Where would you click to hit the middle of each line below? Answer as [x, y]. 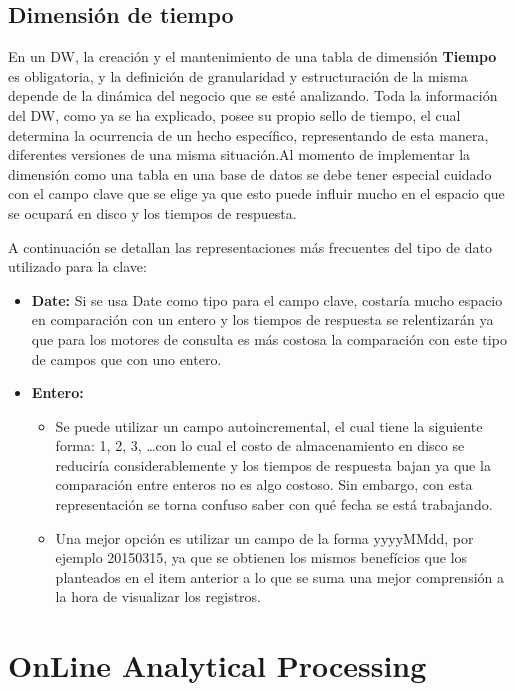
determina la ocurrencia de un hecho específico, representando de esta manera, [248, 134]
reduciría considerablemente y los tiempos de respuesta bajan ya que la [273, 464]
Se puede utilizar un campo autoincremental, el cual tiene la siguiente [269, 425]
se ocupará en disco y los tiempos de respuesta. [152, 212]
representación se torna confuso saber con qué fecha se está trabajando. [274, 504]
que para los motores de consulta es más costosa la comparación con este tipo [269, 338]
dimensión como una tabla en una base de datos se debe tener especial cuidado [250, 173]
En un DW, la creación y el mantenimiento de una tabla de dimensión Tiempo [252, 56]
